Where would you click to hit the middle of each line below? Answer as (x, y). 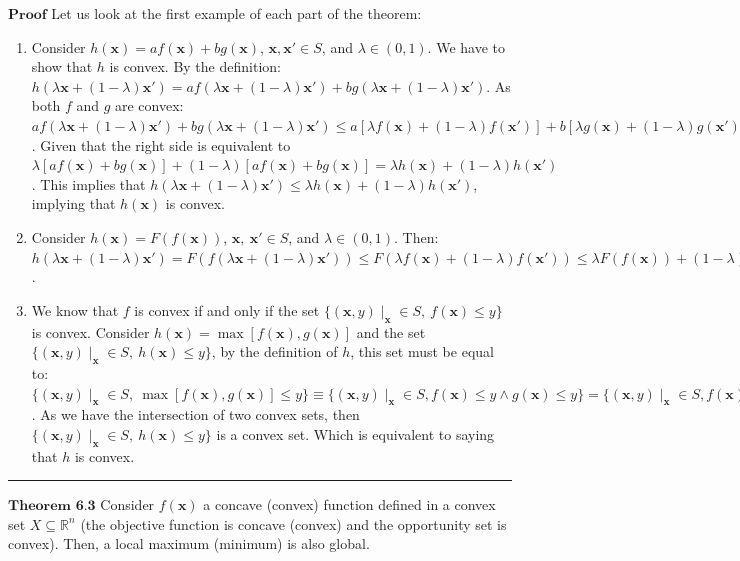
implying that (73, 203)
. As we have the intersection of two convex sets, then (195, 414)
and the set (391, 331)
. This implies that (88, 183)
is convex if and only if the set (227, 309)
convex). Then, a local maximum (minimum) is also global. (189, 543)
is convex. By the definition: (195, 66)
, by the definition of (274, 351)
